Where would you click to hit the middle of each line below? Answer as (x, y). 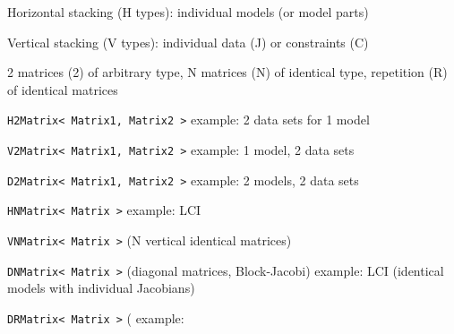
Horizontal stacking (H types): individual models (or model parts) (188, 12)
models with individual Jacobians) (101, 288)
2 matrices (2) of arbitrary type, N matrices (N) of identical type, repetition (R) (227, 72)
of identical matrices (63, 89)
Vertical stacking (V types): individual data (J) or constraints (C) (188, 42)
